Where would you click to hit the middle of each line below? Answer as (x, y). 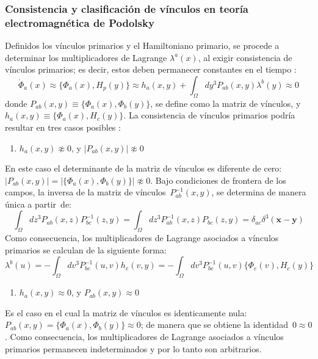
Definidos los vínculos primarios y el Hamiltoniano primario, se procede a (142, 45)
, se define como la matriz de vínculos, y (226, 103)
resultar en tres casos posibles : (63, 127)
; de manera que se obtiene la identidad (214, 325)
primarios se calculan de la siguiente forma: (86, 249)
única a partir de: (38, 204)
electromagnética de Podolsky (80, 22)
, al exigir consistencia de (245, 57)
